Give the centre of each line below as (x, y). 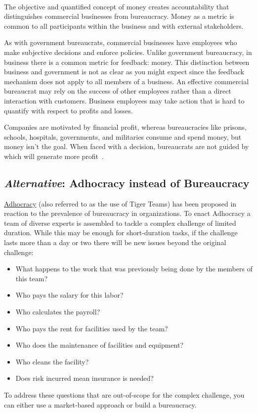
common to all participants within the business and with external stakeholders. (124, 26)
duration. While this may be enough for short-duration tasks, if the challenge (121, 232)
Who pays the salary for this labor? (69, 295)
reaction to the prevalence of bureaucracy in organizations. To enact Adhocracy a (127, 213)
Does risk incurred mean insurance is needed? (85, 378)
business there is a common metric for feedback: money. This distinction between (127, 62)
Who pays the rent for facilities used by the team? (92, 328)
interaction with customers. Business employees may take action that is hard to (124, 100)
